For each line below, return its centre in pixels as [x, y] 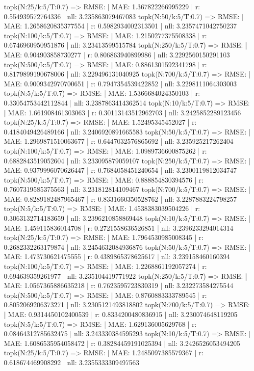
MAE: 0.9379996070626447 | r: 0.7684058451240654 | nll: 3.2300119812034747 [120, 170]
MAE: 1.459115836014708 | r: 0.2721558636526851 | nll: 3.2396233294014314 [119, 227]
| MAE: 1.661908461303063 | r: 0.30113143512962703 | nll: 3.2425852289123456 [123, 112]
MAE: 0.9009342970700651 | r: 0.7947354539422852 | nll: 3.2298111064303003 [120, 83]
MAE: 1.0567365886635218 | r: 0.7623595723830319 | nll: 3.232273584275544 [119, 285]
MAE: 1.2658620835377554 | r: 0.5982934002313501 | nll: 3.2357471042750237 [120, 26]
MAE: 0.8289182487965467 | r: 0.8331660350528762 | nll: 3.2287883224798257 [120, 199]
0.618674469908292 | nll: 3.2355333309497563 [72, 362]
